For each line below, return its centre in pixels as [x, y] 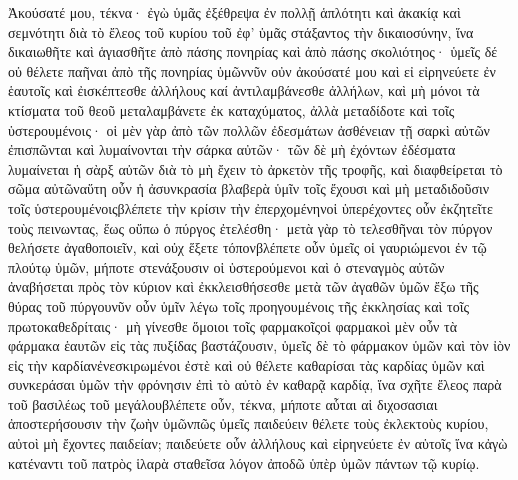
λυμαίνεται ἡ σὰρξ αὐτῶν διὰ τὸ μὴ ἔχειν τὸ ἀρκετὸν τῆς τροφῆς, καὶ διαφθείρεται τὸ [255, 168]
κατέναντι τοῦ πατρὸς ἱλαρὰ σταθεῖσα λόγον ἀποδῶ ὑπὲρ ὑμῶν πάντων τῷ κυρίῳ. [244, 462]
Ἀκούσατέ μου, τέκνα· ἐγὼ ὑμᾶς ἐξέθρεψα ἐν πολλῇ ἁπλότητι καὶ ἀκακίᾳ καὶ [234, 12]
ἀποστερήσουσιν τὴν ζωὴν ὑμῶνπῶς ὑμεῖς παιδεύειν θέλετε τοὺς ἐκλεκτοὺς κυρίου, [248, 423]
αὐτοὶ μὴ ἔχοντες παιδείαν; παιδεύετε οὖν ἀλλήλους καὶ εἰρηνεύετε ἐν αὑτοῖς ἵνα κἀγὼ [258, 443]
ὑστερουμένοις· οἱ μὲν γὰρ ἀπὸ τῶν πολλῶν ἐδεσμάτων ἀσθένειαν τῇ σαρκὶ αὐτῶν [249, 129]
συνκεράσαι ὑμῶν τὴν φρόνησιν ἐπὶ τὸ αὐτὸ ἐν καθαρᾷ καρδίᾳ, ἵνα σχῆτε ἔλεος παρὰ [255, 384]
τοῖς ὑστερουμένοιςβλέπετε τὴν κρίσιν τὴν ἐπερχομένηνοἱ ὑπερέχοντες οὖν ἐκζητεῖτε [250, 207]
